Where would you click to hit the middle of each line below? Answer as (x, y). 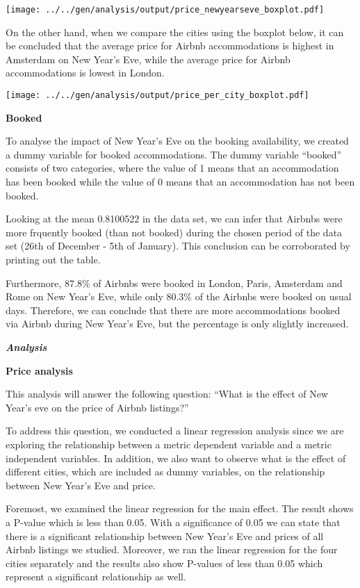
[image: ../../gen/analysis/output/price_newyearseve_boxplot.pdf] (165, 10)
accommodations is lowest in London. (85, 73)
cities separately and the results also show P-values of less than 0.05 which (164, 563)
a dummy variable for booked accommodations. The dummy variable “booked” (174, 154)
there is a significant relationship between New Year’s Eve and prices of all (165, 536)
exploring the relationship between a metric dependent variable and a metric (169, 444)
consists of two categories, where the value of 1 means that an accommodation (172, 168)
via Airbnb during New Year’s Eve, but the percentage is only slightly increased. (177, 324)
